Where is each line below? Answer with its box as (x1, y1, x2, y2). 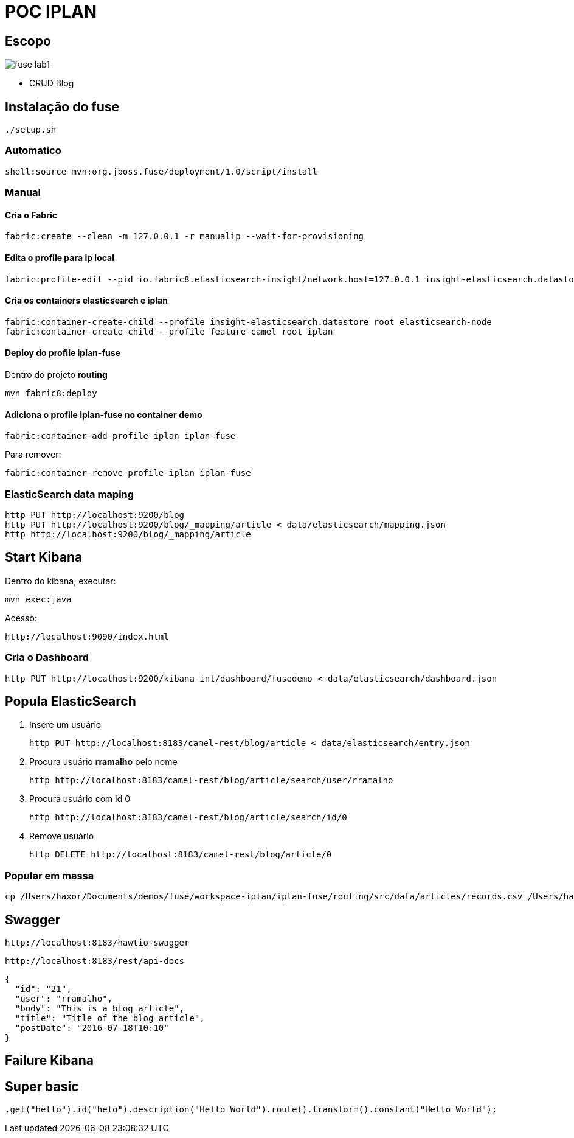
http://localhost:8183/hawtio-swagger (5, 938, 190, 948)
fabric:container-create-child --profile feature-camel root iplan (5, 326, 333, 337)
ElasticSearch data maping (5, 487, 134, 500)
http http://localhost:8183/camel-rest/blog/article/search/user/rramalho (29, 775, 393, 786)
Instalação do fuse (5, 99, 119, 114)
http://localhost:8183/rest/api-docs (5, 956, 185, 966)
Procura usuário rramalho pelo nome (29, 756, 178, 767)
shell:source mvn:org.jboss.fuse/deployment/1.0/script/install (5, 166, 318, 176)
